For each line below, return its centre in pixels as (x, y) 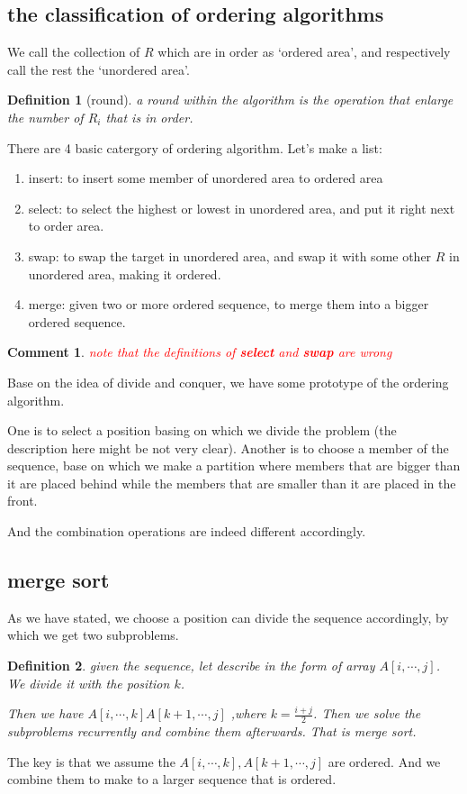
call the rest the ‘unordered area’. (99, 69)
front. (22, 501)
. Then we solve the (367, 713)
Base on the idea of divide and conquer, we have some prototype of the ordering (228, 382)
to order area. (66, 226)
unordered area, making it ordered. (125, 274)
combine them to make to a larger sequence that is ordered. (172, 779)
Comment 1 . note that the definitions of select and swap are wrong (200, 352)
